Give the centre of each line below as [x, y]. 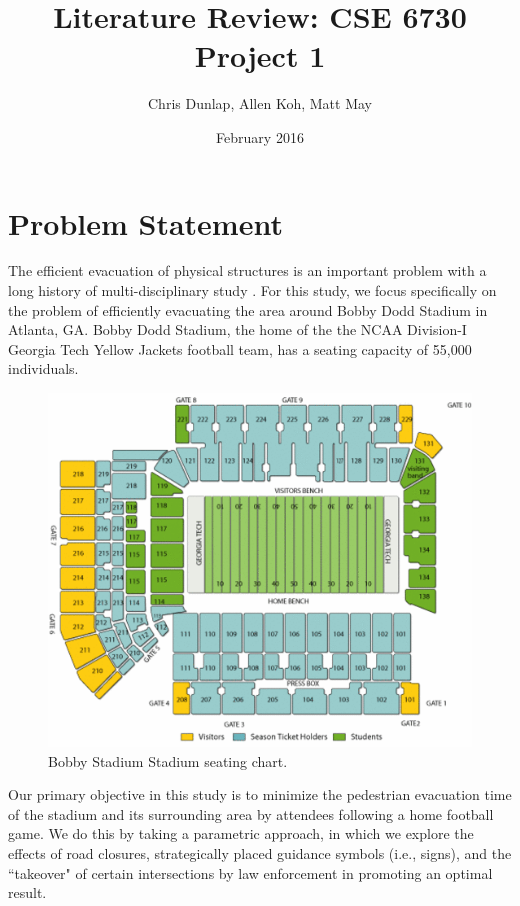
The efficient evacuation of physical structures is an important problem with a [247, 270]
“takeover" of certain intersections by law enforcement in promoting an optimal [250, 872]
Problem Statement [145, 222]
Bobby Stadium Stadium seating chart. [168, 760]
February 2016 [260, 136]
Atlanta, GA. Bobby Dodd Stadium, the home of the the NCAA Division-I [237, 329]
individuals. [43, 368]
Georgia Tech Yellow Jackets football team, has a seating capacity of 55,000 [240, 348]
